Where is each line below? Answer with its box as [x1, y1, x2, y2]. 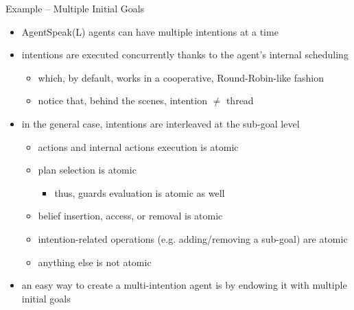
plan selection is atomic [38, 163, 137, 177]
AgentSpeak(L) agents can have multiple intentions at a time [21, 24, 279, 38]
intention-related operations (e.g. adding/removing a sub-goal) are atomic [38, 231, 348, 246]
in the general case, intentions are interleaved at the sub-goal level [21, 116, 300, 130]
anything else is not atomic [38, 254, 152, 269]
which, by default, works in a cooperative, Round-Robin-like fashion [38, 70, 324, 84]
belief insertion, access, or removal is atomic [38, 208, 223, 223]
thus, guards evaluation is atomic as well [54, 185, 225, 200]
